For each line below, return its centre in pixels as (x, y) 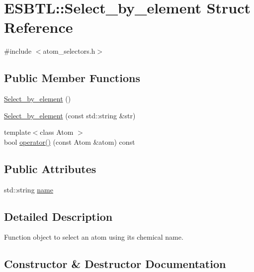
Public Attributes (50, 168)
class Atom (57, 132)
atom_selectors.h (69, 51)
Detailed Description (58, 216)
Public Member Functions (72, 78)
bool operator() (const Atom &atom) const (70, 141)
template (17, 132)
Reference (39, 27)
